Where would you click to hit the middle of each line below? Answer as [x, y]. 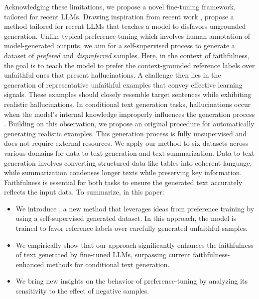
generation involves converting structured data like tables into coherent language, [128, 162]
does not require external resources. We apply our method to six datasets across [126, 143]
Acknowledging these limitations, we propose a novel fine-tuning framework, [120, 6]
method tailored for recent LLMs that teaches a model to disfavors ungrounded [125, 26]
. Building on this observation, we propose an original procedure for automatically [129, 124]
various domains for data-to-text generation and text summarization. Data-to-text [129, 152]
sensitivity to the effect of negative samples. [82, 291]
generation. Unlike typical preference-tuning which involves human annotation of [127, 36]
